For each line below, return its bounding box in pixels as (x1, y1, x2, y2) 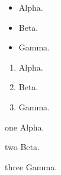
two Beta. (5, 141, 40, 153)
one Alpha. (5, 120, 44, 133)
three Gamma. (5, 160, 57, 173)
